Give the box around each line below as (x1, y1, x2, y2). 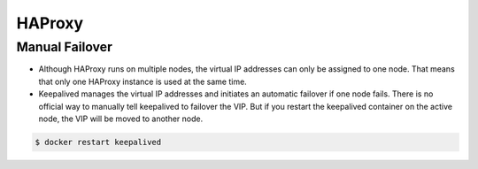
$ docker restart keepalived (35, 137, 162, 147)
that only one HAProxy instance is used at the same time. (38, 76, 247, 87)
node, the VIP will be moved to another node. (38, 113, 204, 124)
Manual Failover (16, 39, 112, 55)
